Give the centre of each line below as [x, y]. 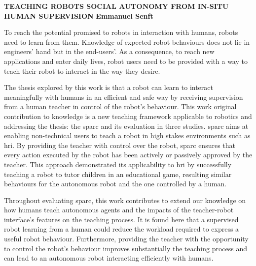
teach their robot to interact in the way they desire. [82, 71]
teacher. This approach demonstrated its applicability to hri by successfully [118, 164]
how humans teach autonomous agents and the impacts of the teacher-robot [119, 210]
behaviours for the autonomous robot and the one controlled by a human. [115, 184]
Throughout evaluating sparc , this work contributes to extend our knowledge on [125, 200]
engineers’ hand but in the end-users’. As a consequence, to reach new [109, 51]
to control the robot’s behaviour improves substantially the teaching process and [126, 248]
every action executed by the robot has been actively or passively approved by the [128, 155]
